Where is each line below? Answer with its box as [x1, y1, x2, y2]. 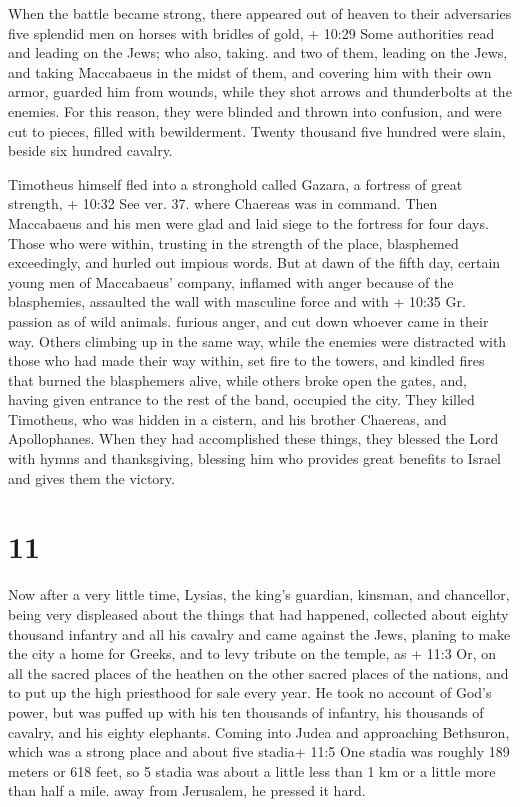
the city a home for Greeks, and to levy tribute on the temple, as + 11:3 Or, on [8, 643, 497, 664]
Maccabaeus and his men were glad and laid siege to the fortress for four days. [8, 212, 489, 233]
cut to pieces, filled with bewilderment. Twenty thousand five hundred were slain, [8, 120, 506, 141]
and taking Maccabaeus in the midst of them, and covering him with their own [8, 61, 492, 82]
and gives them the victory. [8, 467, 175, 488]
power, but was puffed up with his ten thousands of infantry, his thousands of [8, 701, 484, 722]
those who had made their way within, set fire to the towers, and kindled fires [8, 350, 485, 371]
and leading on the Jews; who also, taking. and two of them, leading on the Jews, [8, 42, 508, 63]
